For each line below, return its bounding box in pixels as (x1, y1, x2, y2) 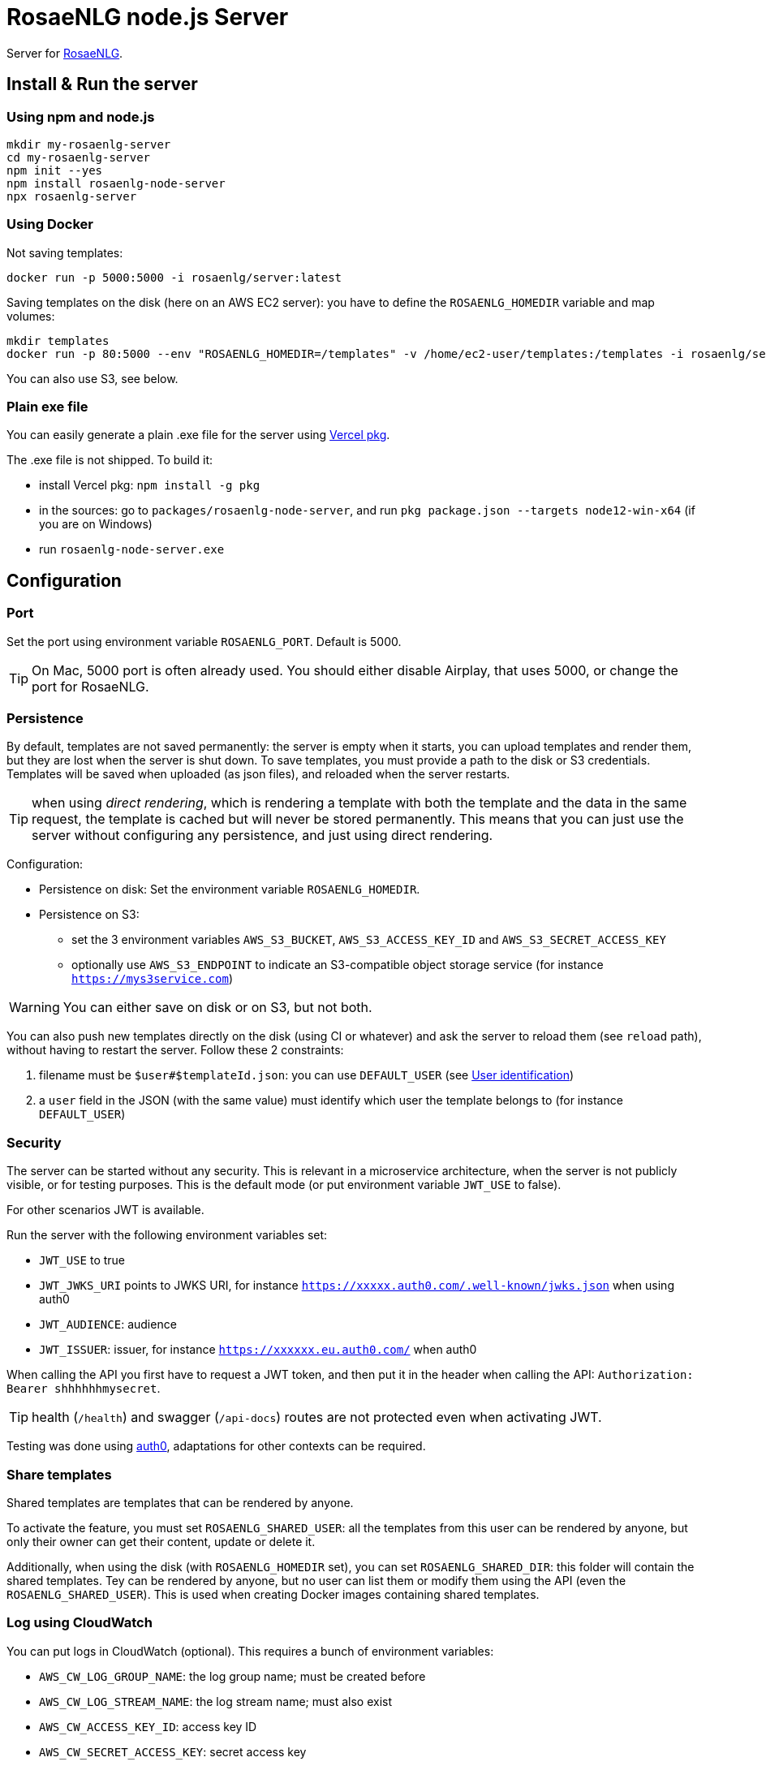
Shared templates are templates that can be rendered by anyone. (6, 1495, 354, 1510)
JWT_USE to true (39, 1253, 126, 1268)
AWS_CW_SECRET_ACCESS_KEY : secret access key (39, 1744, 307, 1759)
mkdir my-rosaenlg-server (6, 137, 171, 151)
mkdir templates (6, 334, 110, 347)
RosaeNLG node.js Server (6, 3, 289, 31)
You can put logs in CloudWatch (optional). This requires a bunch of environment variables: (6, 1643, 494, 1658)
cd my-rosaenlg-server (6, 150, 151, 164)
